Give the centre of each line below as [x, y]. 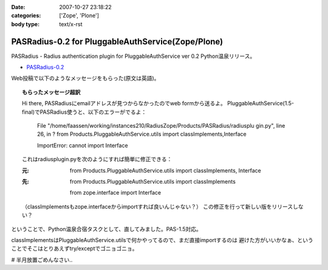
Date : [18, 7]
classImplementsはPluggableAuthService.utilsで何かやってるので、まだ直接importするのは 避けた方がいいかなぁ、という [162, 240]
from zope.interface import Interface [115, 193]
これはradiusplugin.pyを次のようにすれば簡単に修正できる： [97, 159]
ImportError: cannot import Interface [83, 145]
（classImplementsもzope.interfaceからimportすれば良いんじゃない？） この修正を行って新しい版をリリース [158, 206]
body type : [25, 24]
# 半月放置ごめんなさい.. [42, 260]
